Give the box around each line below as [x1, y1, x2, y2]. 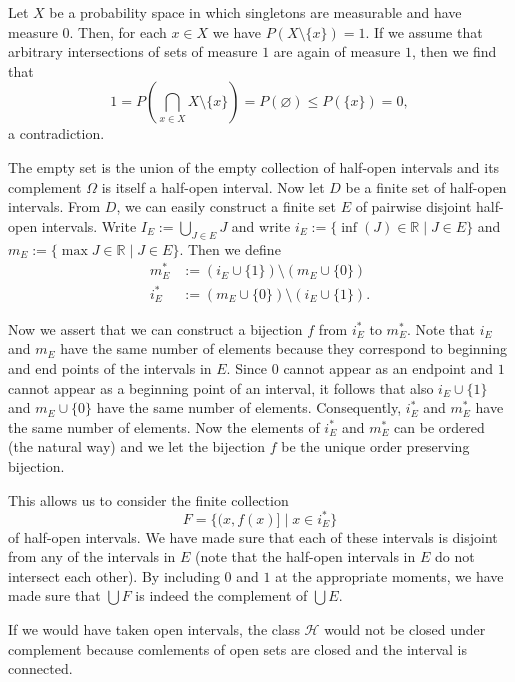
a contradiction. [8, 123, 105, 144]
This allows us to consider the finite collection [8, 489, 289, 510]
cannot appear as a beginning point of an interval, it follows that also [8, 377, 434, 398]
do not [434, 546, 475, 567]
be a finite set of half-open [345, 176, 507, 197]
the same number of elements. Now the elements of [8, 416, 320, 437]
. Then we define [179, 238, 281, 259]
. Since [226, 357, 268, 378]
